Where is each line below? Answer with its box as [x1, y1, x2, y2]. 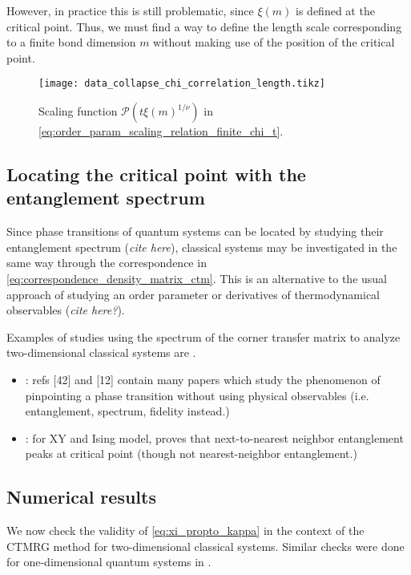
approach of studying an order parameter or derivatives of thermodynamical [6, 285, 381, 302]
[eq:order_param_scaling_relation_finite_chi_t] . [38, 123, 284, 140]
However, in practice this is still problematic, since [6, 2, 254, 18]
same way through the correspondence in [6, 254, 207, 271]
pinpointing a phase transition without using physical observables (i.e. [25, 387, 369, 403]
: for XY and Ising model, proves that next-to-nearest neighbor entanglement [25, 429, 404, 446]
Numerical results [6, 484, 156, 509]
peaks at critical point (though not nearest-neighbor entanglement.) [25, 445, 357, 462]
